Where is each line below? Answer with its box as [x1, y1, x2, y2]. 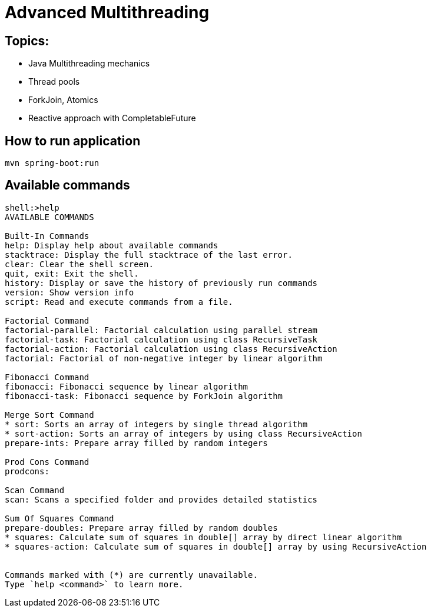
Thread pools [28, 76, 80, 87]
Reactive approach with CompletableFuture [28, 113, 196, 124]
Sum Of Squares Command [5, 513, 114, 523]
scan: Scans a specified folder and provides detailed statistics [5, 494, 318, 504]
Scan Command [5, 485, 65, 495]
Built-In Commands [5, 231, 89, 241]
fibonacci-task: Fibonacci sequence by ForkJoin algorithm [5, 391, 283, 401]
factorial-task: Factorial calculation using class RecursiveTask [5, 334, 318, 344]
